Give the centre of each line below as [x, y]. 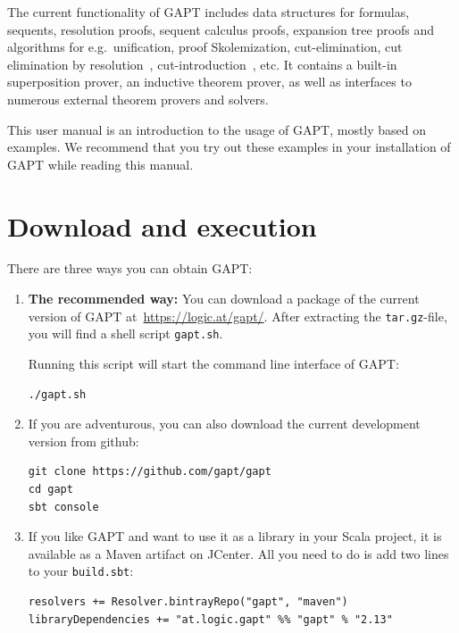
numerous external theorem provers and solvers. [138, 99]
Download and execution [162, 225]
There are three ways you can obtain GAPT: [130, 268]
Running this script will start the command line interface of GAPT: [213, 363]
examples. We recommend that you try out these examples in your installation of [229, 147]
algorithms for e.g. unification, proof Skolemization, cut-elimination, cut [205, 47]
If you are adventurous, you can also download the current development [224, 424]
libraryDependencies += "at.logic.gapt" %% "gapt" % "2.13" [210, 619]
